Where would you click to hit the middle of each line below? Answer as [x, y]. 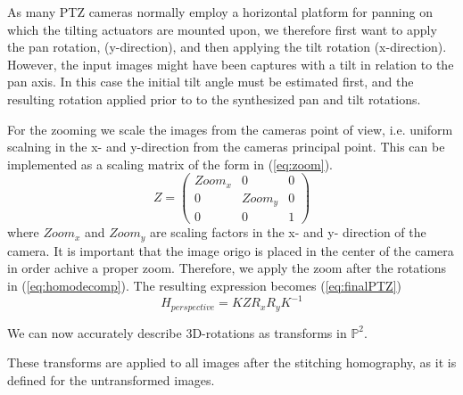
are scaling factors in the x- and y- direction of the [288, 232]
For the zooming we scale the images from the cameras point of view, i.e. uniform [230, 129]
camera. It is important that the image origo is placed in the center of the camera [231, 250]
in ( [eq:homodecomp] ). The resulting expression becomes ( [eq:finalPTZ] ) [205, 286]
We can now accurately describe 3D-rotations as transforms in [177, 332]
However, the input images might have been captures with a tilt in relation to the [231, 64]
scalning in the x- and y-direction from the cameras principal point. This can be [226, 147]
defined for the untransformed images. [111, 379]
